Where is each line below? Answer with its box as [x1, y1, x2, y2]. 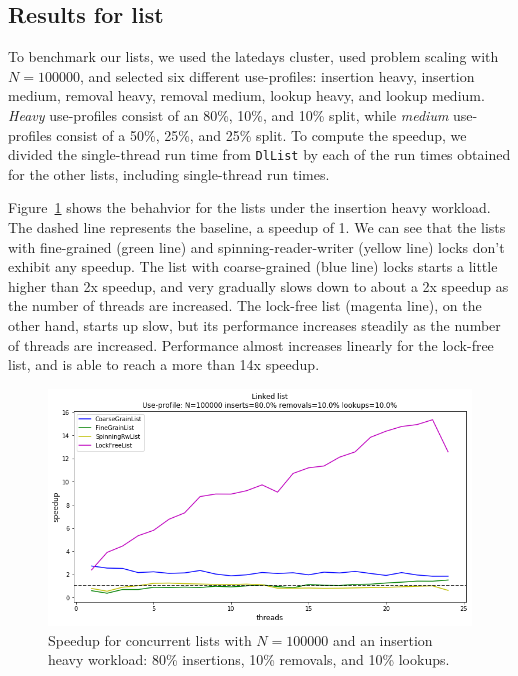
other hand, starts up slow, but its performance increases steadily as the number [8, 314, 501, 335]
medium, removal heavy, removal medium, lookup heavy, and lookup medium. [8, 85, 485, 106]
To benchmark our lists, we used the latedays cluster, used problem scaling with [8, 46, 499, 67]
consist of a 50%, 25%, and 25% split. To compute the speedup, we [56, 124, 467, 145]
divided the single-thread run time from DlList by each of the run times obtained [8, 144, 511, 165]
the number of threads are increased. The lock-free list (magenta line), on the [8, 295, 482, 316]
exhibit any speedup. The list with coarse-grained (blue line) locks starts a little [8, 256, 498, 277]
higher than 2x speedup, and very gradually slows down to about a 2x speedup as [8, 275, 509, 296]
